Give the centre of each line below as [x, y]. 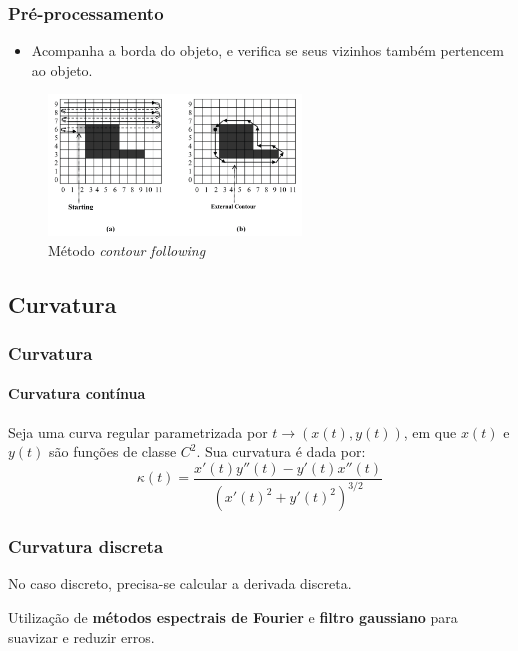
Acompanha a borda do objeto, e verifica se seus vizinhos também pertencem [267, 50]
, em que [430, 431]
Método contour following [127, 249]
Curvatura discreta [86, 546]
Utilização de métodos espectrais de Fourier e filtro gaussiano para [233, 617]
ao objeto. [62, 69]
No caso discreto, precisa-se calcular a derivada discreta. [180, 583]
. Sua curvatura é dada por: [281, 451]
